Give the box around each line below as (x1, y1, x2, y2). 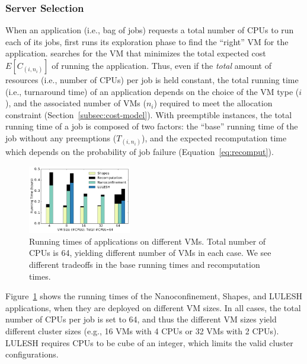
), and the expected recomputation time (141, 131, 287, 144)
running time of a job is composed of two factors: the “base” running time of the (5, 120, 298, 132)
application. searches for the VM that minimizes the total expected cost (5, 47, 266, 59)
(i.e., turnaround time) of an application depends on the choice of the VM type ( (5, 85, 299, 97)
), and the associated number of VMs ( (5, 97, 146, 109)
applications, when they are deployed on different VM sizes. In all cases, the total (5, 301, 301, 314)
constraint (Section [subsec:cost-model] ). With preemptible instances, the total (5, 108, 292, 121)
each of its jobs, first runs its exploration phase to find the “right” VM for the (5, 35, 289, 48)
